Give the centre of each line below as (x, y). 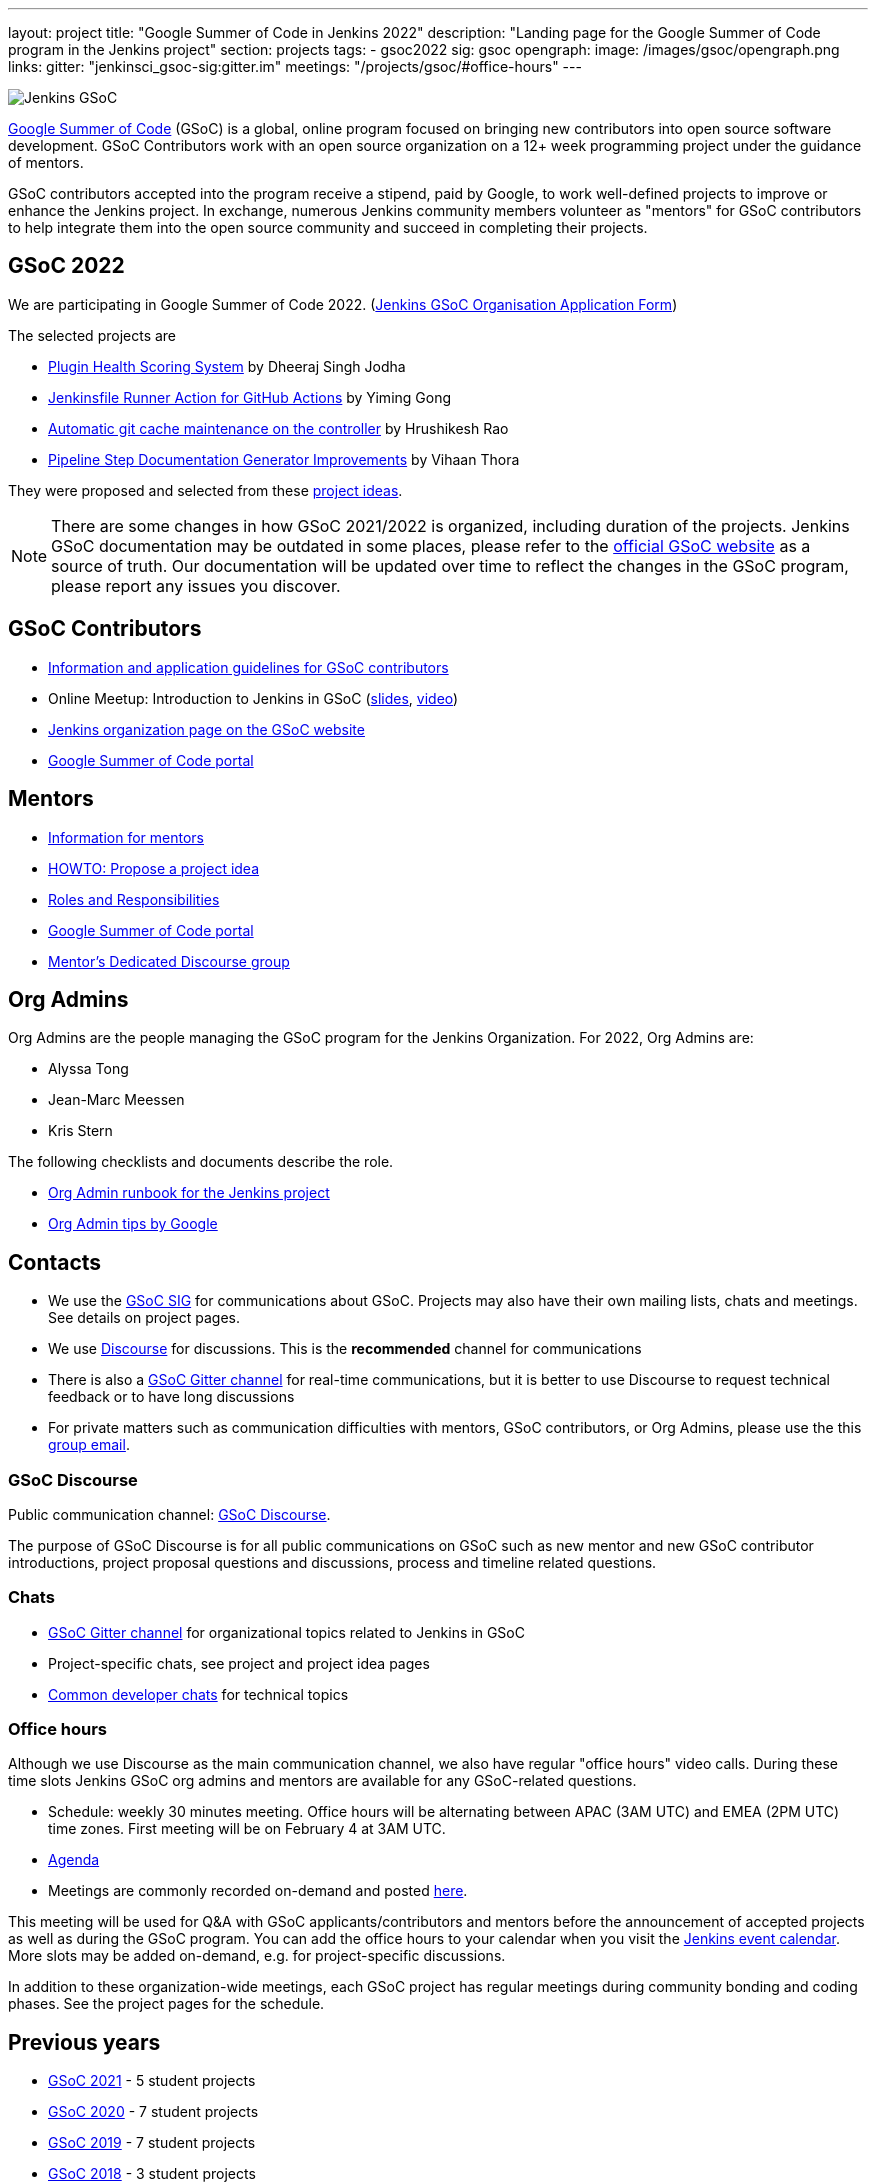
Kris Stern (80, 1131)
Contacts (55, 1262)
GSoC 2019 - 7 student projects (152, 2143)
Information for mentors (126, 837)
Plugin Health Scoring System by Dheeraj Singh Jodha (227, 366)
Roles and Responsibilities (134, 899)
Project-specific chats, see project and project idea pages (239, 1663)
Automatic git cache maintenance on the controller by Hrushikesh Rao (278, 428)
